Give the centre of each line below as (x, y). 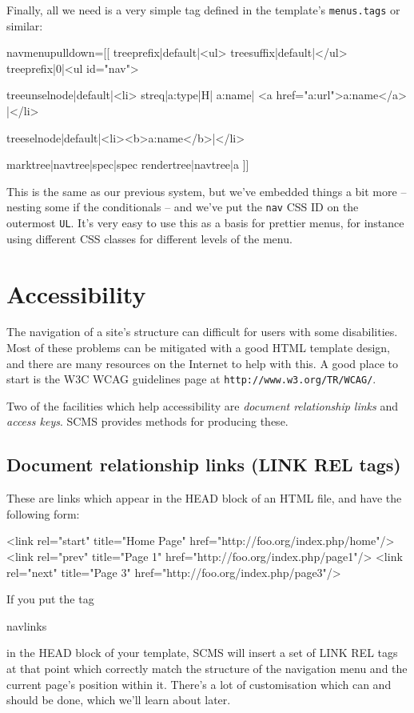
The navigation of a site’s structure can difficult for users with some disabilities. (202, 332)
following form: (43, 513)
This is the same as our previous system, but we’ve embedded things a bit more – (207, 191)
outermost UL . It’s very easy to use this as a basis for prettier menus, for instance (205, 223)
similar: (25, 25)
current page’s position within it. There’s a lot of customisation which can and (199, 684)
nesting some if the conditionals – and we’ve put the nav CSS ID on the (183, 207)
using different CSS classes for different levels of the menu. (149, 238)
